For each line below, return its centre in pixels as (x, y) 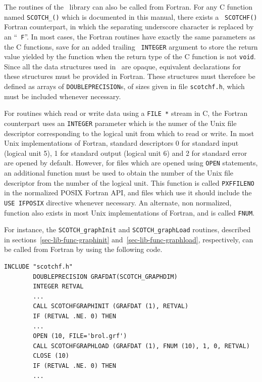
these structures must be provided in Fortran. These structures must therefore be (130, 76)
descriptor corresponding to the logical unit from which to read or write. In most (129, 133)
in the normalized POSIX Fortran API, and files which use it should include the (128, 193)
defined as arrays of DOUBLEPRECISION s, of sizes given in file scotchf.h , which (124, 86)
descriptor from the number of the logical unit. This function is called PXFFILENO (129, 182)
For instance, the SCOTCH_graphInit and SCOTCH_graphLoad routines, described (127, 229)
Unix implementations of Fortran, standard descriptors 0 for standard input (121, 143)
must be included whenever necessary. (63, 96)
